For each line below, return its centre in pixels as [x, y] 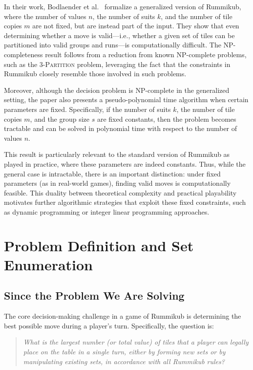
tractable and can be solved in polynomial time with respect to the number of [121, 128]
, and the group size [60, 119]
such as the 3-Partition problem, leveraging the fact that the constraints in [117, 64]
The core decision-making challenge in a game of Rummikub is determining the [123, 316]
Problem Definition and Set [99, 245]
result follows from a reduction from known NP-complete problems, [146, 54]
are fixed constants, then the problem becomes [167, 119]
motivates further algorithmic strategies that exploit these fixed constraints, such [125, 202]
